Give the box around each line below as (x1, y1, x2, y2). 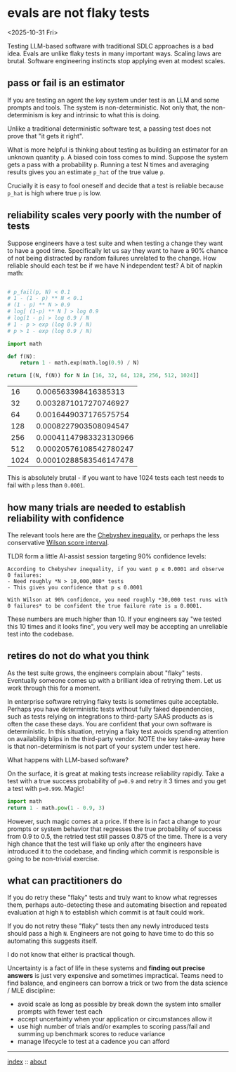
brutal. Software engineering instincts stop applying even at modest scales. (7, 56, 226, 65)
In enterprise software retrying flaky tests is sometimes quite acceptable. (7, 697, 219, 705)
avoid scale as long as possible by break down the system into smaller (17, 1000, 221, 1009)
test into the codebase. (7, 630, 74, 638)
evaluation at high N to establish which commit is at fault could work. (7, 908, 205, 917)
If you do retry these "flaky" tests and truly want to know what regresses (7, 894, 218, 902)
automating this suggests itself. (7, 936, 98, 946)
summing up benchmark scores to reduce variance (17, 1030, 166, 1038)
